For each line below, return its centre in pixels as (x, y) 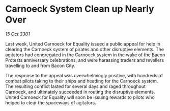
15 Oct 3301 (18, 34)
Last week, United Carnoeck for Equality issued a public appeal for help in (83, 43)
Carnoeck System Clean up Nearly (80, 9)
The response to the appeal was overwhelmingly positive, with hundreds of (84, 75)
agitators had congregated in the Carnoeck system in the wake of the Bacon (85, 55)
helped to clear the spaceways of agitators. (51, 102)
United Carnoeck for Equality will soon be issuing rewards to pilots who (80, 97)
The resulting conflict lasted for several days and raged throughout (76, 86)
